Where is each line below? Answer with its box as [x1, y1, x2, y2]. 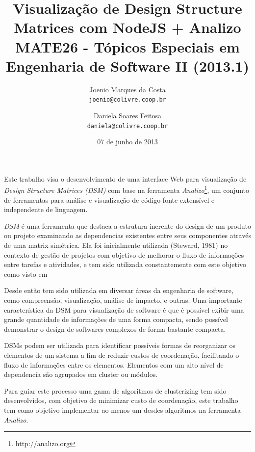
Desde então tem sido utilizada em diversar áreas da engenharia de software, [4, 285, 233, 295]
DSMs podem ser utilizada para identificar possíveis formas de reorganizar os [4, 340, 235, 350]
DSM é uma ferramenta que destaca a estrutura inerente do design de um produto [4, 220, 251, 231]
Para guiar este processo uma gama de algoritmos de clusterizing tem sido [4, 385, 227, 396]
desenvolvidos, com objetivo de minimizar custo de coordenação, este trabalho [4, 395, 238, 405]
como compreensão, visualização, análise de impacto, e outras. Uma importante [4, 294, 242, 305]
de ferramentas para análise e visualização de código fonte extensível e [4, 194, 215, 205]
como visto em [4, 268, 48, 279]
